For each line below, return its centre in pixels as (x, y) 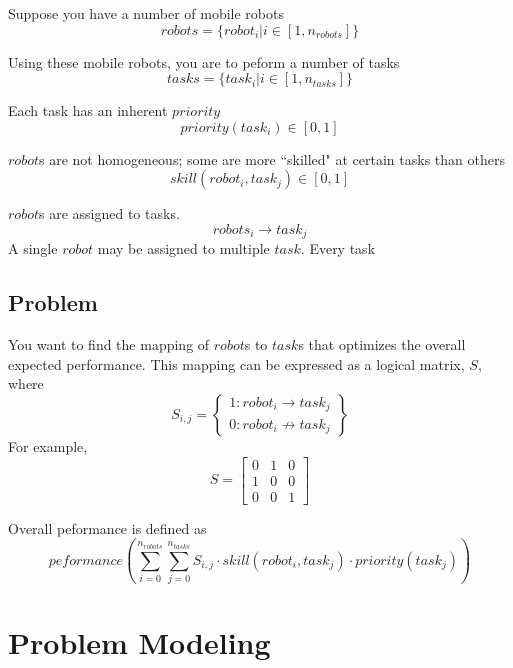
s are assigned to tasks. (109, 213)
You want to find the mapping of (109, 344)
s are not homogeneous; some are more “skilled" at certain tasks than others (272, 158)
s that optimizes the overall (382, 344)
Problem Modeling (139, 642)
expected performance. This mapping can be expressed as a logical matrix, (236, 363)
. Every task (338, 248)
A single (33, 248)
